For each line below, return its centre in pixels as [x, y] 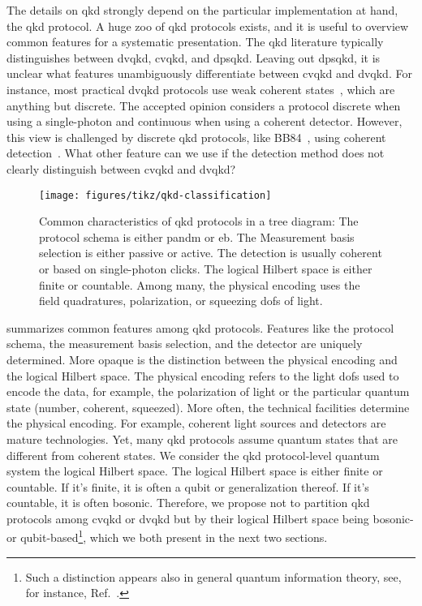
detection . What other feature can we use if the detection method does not [196, 153]
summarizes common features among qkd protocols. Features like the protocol [200, 327]
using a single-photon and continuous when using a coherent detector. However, [205, 121]
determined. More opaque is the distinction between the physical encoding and [202, 359]
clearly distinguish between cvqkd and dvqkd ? [121, 168]
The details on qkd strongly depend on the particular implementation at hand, [202, 10]
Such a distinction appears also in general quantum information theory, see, [213, 576]
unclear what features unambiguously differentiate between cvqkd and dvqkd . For [209, 73]
